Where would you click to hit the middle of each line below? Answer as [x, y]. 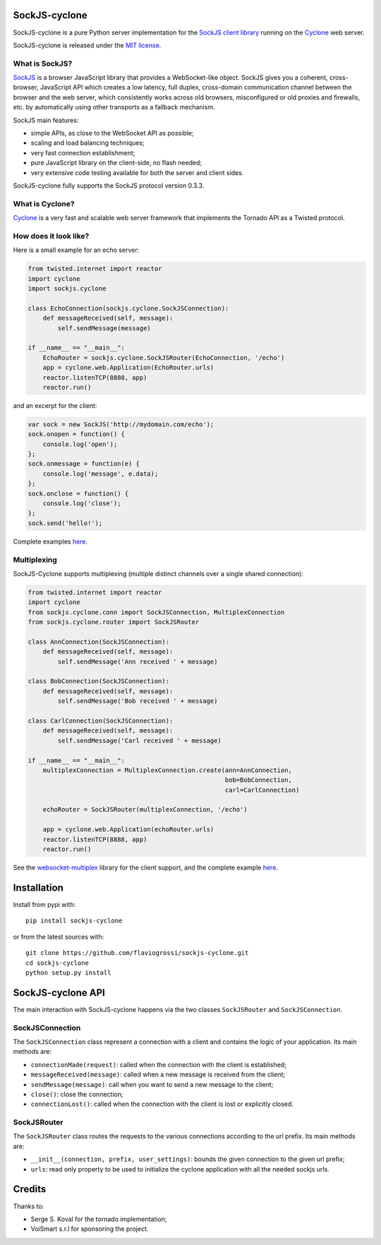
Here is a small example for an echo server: [76, 250]
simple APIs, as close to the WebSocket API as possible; [112, 133]
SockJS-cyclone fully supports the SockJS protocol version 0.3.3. [109, 185]
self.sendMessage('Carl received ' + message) [139, 740]
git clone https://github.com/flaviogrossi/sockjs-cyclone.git [137, 953]
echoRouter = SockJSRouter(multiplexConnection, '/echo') [145, 810]
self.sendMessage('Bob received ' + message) [138, 701]
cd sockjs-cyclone [58, 963]
